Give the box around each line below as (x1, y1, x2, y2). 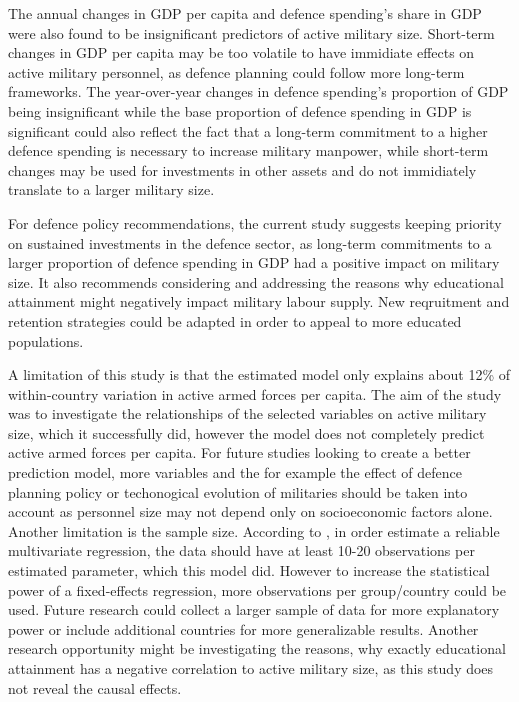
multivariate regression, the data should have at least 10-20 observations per (8, 540, 475, 561)
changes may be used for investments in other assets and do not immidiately (8, 159, 477, 180)
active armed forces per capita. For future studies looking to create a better (8, 442, 471, 463)
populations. (8, 330, 84, 351)
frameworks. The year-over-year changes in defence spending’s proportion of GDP (8, 81, 509, 102)
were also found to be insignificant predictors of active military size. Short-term (8, 22, 495, 43)
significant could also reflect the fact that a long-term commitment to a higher (8, 120, 488, 141)
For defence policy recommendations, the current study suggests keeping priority (8, 212, 502, 233)
